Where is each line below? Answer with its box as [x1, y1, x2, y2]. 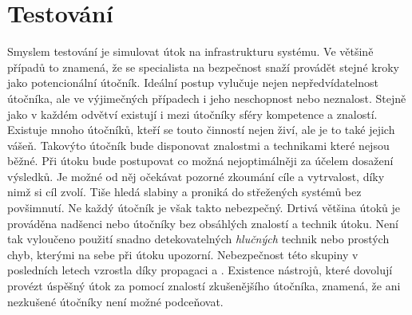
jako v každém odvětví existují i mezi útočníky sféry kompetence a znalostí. [7, 105, 378, 122]
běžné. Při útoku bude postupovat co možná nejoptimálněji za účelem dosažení [7, 152, 394, 169]
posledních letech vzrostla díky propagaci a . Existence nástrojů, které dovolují [7, 262, 393, 278]
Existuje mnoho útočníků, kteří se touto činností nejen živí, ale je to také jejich [7, 121, 395, 138]
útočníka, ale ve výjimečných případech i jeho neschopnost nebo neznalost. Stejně [7, 89, 406, 106]
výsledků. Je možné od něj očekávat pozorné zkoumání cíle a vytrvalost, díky [7, 167, 385, 184]
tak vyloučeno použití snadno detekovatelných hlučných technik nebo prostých [7, 230, 390, 247]
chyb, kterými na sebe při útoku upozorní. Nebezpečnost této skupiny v [7, 246, 359, 262]
